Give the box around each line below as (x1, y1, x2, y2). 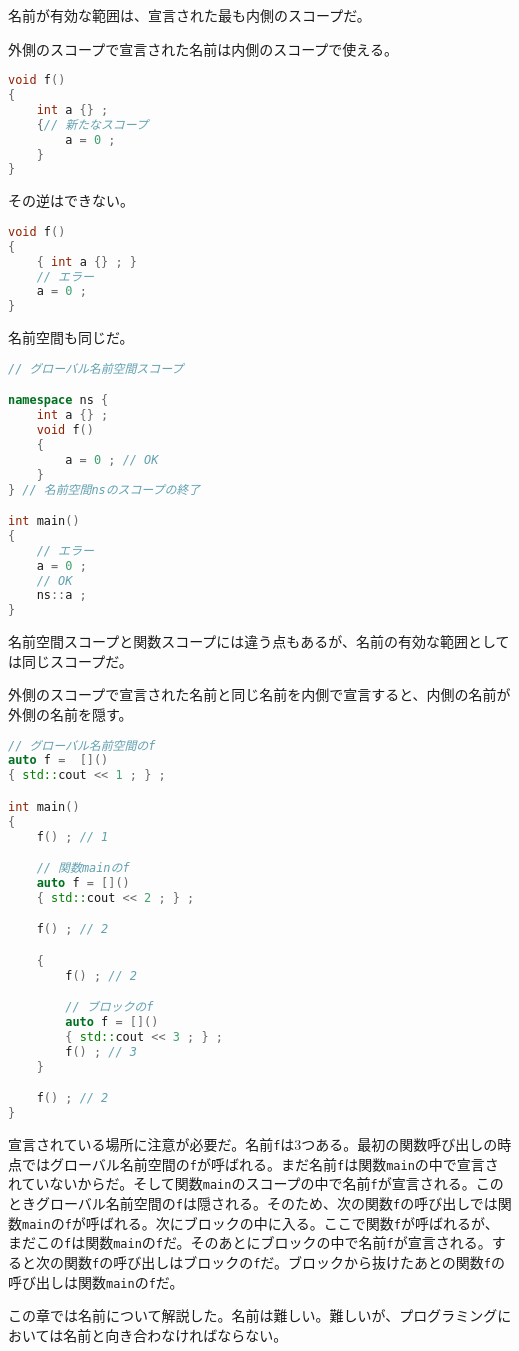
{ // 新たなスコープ (36, 117, 148, 132)
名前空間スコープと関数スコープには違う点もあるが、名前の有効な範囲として (8, 631, 510, 652)
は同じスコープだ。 (8, 650, 133, 671)
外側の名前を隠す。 (8, 703, 133, 724)
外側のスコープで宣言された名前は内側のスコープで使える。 (8, 38, 398, 59)
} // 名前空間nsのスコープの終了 (8, 482, 201, 497)
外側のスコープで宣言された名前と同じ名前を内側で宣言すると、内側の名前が (8, 684, 511, 705)
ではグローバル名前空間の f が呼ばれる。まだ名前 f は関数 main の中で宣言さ (21, 1153, 499, 1174)
